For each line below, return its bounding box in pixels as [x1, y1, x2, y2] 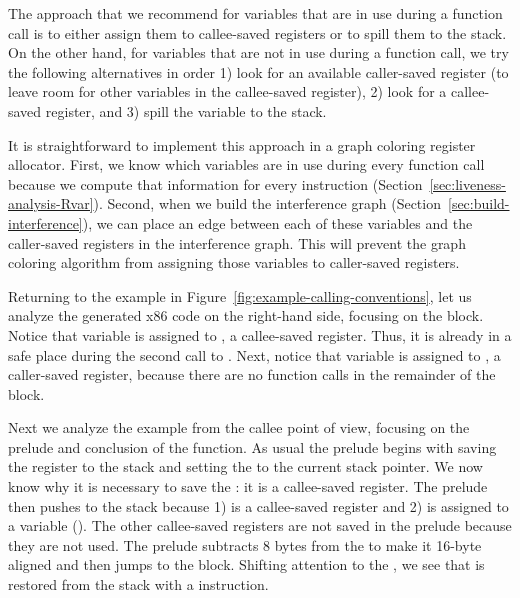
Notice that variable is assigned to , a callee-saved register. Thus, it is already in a [8, 324, 512, 345]
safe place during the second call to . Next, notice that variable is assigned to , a [8, 344, 501, 365]
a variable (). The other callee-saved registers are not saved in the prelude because [8, 515, 512, 536]
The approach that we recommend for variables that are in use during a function [8, 3, 503, 23]
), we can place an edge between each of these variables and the [82, 212, 473, 233]
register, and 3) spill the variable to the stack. [45, 100, 327, 121]
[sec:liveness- [429, 173, 506, 194]
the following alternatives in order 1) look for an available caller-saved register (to [8, 61, 509, 82]
